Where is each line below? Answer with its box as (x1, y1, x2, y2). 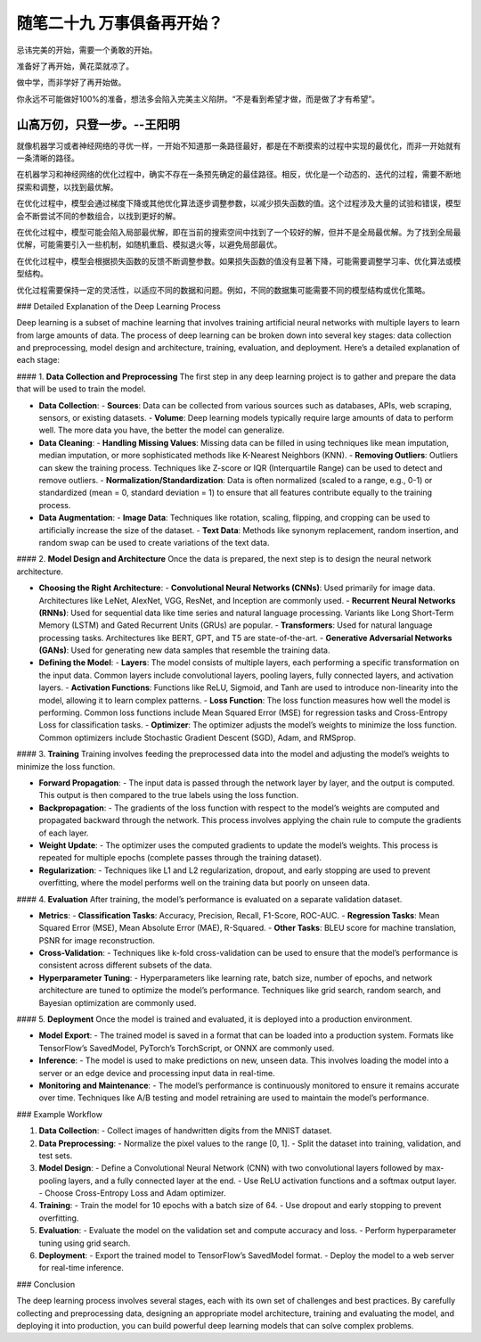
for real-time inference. (38, 1263, 124, 1273)
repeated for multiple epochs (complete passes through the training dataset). (38, 852, 322, 863)
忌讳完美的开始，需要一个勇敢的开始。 (16, 45, 158, 55)
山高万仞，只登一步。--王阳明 (16, 117, 180, 132)
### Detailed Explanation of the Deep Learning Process (16, 301, 222, 311)
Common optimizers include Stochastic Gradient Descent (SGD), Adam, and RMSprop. (38, 732, 356, 743)
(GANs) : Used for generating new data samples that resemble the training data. (38, 645, 330, 655)
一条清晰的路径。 (16, 152, 79, 164)
